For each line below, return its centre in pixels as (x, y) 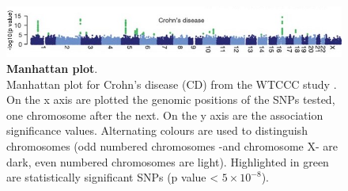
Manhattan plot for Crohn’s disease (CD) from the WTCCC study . (172, 84)
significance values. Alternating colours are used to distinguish (157, 130)
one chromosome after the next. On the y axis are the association (165, 115)
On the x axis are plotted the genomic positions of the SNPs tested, (171, 99)
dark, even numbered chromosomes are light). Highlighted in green (168, 161)
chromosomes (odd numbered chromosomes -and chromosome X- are (172, 145)
